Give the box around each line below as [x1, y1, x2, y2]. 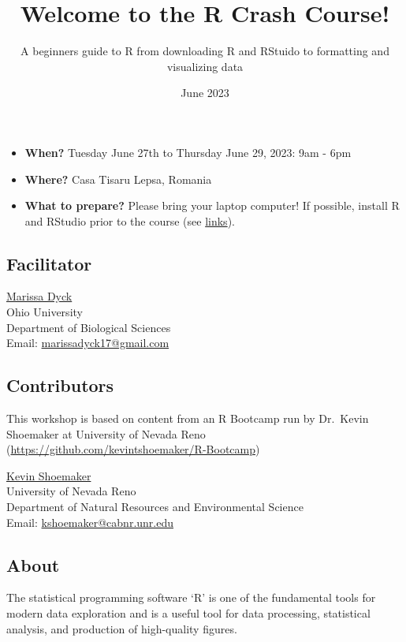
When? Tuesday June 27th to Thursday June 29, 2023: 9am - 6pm [24, 144, 352, 160]
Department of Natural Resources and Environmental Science [6, 498, 304, 515]
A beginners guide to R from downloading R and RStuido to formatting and [20, 43, 389, 59]
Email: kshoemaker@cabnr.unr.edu [6, 513, 174, 530]
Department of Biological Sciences [6, 319, 171, 335]
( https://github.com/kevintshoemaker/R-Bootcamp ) [6, 441, 260, 457]
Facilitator [6, 251, 92, 275]
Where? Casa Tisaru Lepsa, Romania [24, 170, 212, 187]
